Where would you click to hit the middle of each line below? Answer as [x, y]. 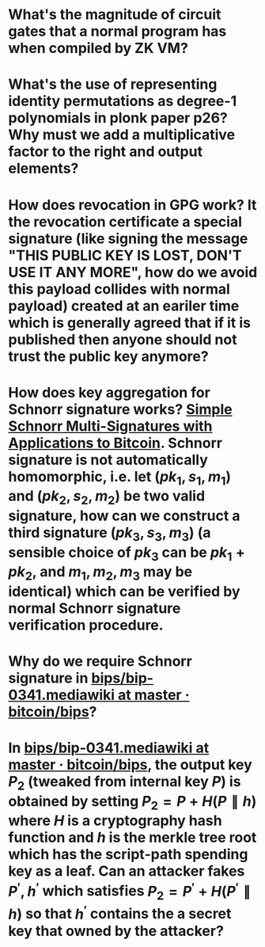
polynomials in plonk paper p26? [118, 118]
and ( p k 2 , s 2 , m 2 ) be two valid [107, 497]
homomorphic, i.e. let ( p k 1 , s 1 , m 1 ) [120, 478]
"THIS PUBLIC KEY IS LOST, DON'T [125, 255]
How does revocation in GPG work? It [132, 205]
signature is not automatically [108, 460]
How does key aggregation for [110, 392]
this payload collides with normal [119, 289]
